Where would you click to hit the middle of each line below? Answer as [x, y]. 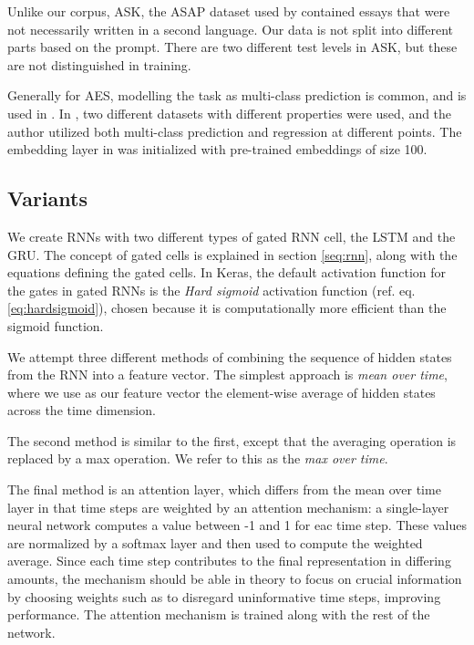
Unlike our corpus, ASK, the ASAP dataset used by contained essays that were [229, 11]
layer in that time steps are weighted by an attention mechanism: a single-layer [228, 507]
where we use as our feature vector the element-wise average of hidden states [222, 392]
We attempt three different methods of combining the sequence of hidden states [230, 356]
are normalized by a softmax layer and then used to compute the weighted [215, 542]
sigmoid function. [56, 325]
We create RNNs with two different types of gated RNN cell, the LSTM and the [232, 236]
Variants [48, 198]
